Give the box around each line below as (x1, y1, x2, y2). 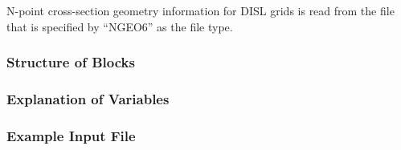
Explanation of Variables (6, 88, 170, 108)
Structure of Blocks (6, 52, 135, 72)
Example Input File (6, 125, 136, 145)
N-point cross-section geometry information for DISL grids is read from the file (6, 2, 395, 18)
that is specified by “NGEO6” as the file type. (6, 18, 233, 34)
